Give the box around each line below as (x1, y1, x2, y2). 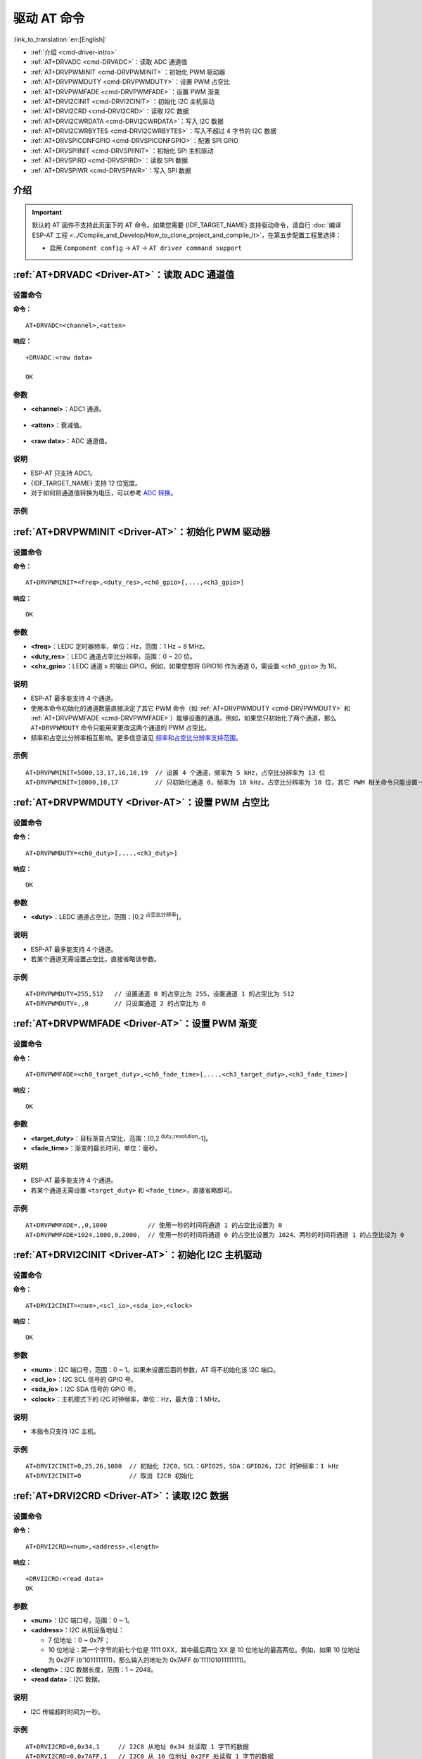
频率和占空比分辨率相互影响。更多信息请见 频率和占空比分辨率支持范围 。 (30, 733, 242, 742)
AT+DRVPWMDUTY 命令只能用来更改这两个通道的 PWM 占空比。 (30, 723, 211, 732)
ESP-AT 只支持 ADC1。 (30, 469, 96, 478)
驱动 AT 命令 (13, 11, 85, 26)
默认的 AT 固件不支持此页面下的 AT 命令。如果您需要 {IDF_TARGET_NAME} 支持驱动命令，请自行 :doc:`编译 (32, 221, 342, 229)
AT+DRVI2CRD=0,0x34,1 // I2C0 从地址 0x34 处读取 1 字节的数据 (25, 1742, 250, 1751)
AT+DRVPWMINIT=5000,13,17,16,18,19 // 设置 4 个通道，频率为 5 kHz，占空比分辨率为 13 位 (25, 768, 326, 777)
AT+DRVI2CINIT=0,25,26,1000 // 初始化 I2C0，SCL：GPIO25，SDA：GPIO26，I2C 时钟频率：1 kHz (25, 1462, 340, 1470)
